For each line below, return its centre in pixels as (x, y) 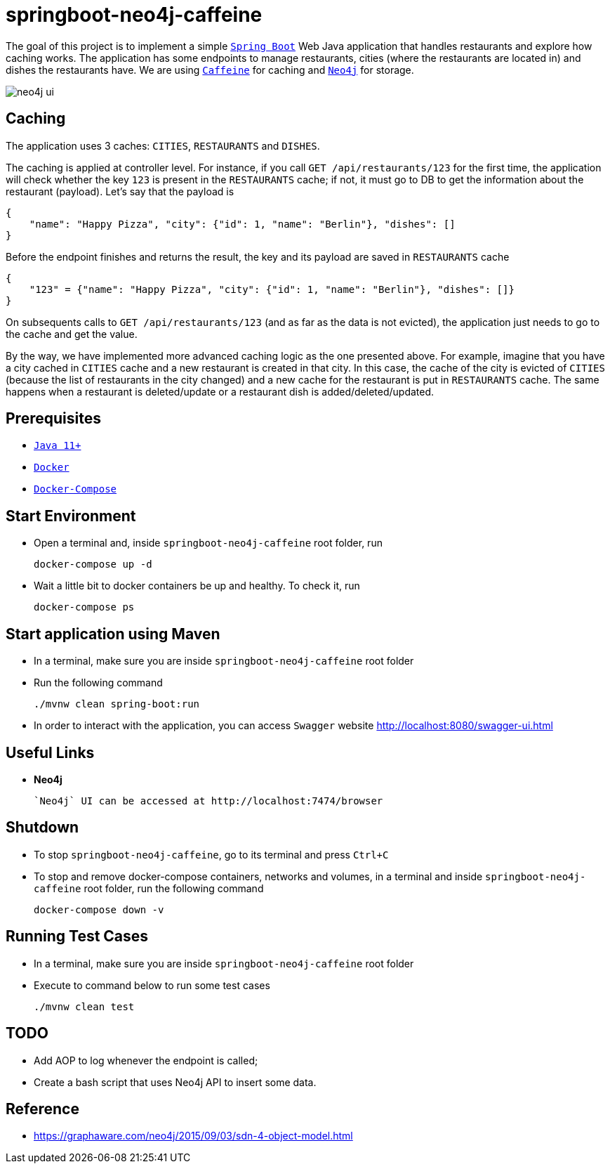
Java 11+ (58, 446)
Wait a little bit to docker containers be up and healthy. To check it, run (197, 586)
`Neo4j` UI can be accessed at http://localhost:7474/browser (208, 801)
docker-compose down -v (99, 909)
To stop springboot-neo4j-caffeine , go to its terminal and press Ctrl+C (211, 854)
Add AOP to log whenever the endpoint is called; (146, 1060)
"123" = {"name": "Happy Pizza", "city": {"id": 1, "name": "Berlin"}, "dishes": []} (272, 289)
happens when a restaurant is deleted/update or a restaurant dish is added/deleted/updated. (220, 391)
